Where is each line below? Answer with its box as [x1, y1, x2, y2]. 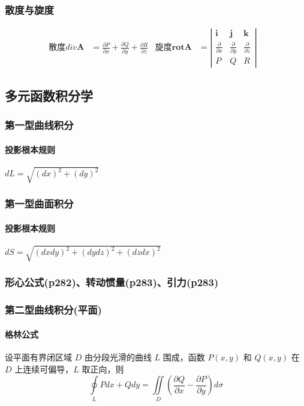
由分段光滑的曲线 [84, 351, 152, 363]
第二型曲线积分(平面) [5, 302, 102, 317]
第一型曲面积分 [5, 196, 74, 211]
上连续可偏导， [14, 362, 74, 375]
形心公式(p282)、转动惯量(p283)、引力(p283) [5, 275, 219, 290]
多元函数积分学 [5, 86, 93, 104]
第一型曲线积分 [5, 118, 74, 133]
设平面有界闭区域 [5, 351, 72, 363]
